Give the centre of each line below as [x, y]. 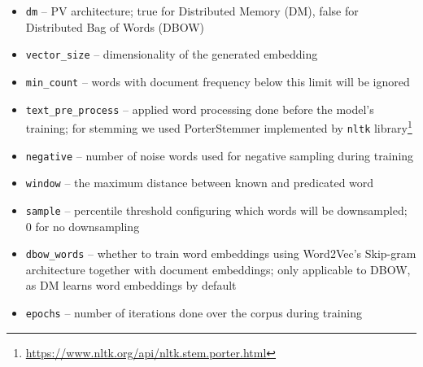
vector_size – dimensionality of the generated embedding [172, 54]
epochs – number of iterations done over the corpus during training [194, 312]
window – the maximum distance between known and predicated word [200, 183]
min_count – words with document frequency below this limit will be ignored [218, 81]
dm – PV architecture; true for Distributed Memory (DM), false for [192, 11]
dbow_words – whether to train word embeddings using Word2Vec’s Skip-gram [221, 253]
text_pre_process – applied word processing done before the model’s [200, 109]
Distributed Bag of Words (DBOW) [115, 26]
